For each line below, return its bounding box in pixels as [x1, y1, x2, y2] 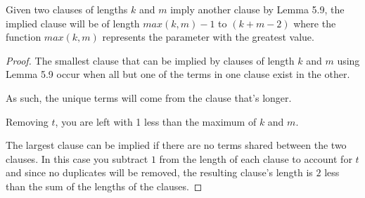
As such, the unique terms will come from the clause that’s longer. [6, 90, 292, 105]
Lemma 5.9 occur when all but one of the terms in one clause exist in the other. [6, 67, 350, 81]
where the [293, 15, 336, 30]
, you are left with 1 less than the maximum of [55, 114, 257, 128]
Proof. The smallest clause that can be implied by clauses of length [6, 53, 295, 67]
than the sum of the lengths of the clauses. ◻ [6, 178, 203, 193]
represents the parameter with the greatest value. [102, 29, 314, 44]
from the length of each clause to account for [159, 151, 352, 166]
